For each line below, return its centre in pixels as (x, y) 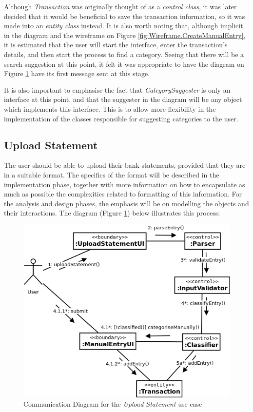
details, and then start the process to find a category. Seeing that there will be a (124, 54)
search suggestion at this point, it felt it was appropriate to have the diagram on (124, 64)
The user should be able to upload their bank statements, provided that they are (125, 165)
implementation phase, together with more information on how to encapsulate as (125, 184)
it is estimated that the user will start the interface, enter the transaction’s (116, 45)
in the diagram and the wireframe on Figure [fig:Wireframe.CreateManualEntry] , (125, 35)
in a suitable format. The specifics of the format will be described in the (112, 174)
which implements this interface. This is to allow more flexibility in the (110, 108)
